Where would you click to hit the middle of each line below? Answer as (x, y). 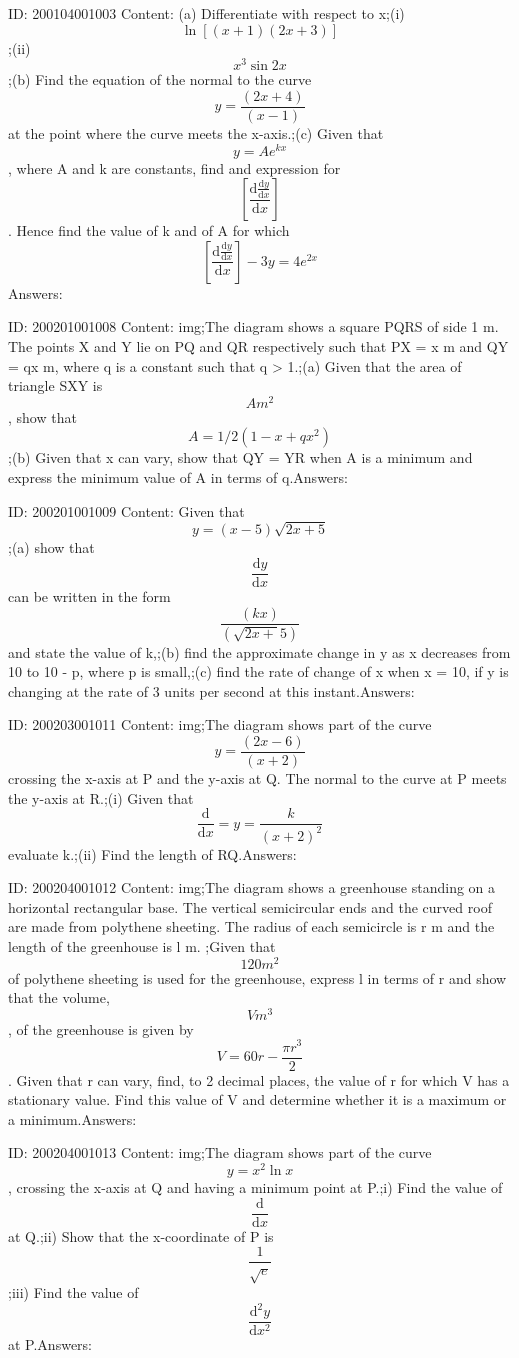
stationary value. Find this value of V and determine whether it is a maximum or (257, 1099)
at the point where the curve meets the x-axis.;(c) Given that (196, 132)
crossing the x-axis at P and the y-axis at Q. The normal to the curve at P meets (257, 777)
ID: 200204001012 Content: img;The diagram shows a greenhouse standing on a (252, 887)
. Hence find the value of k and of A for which (149, 230)
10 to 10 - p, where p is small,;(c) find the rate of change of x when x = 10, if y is (258, 671)
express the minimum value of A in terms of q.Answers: (178, 477)
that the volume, (59, 997)
